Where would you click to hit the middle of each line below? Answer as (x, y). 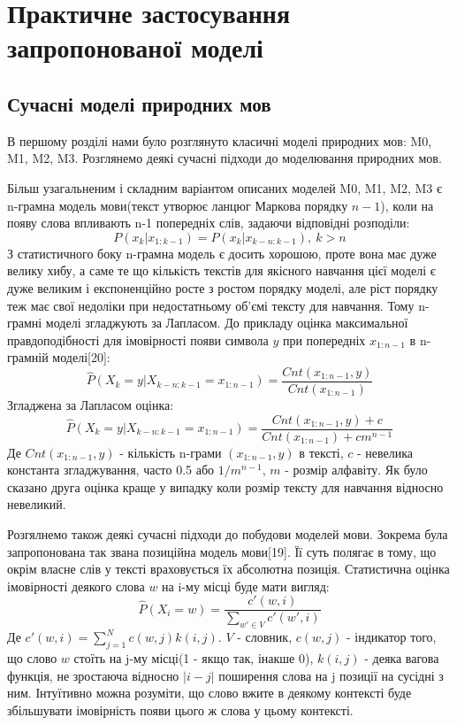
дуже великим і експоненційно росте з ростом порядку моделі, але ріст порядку (223, 287)
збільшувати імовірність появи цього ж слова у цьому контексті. (180, 710)
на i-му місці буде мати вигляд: (246, 586)
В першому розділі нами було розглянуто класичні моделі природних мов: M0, (220, 140)
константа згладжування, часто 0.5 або (111, 470)
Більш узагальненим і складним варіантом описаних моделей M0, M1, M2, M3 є (225, 187)
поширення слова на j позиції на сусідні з (331, 675)
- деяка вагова (402, 658)
